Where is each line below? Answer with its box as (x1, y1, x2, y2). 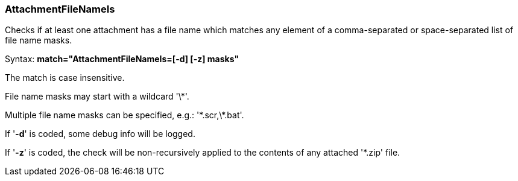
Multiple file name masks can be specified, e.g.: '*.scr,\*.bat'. (5, 110, 244, 121)
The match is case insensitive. (5, 72, 125, 83)
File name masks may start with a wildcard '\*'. (5, 91, 189, 102)
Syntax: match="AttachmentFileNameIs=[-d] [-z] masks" (5, 54, 239, 65)
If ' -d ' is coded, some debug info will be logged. (5, 129, 195, 139)
